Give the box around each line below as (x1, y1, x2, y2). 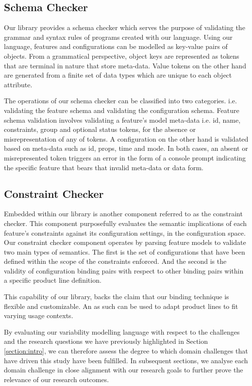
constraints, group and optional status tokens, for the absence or (4, 124, 196, 134)
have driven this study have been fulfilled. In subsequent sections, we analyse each (4, 355, 248, 365)
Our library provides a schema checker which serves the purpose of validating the (4, 22, 245, 32)
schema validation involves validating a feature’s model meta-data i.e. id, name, (4, 114, 241, 125)
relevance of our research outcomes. (4, 374, 109, 384)
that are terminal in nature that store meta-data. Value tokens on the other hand (4, 60, 246, 70)
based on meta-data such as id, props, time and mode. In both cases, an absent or (4, 143, 248, 153)
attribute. (4, 79, 33, 89)
